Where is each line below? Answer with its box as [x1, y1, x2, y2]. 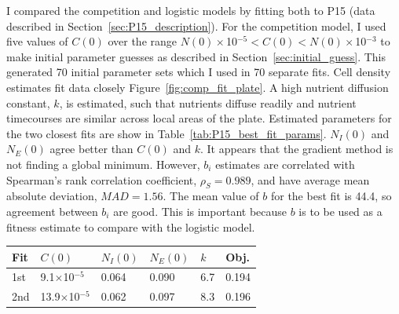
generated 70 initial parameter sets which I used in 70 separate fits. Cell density [6, 64, 391, 80]
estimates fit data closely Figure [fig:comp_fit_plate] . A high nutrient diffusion [6, 78, 389, 95]
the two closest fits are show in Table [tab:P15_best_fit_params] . [6, 125, 327, 141]
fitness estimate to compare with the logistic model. [6, 218, 255, 235]
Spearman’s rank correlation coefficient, [6, 171, 197, 188]
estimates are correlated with [215, 155, 355, 172]
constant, [6, 94, 50, 111]
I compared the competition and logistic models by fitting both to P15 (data [6, 2, 375, 18]
